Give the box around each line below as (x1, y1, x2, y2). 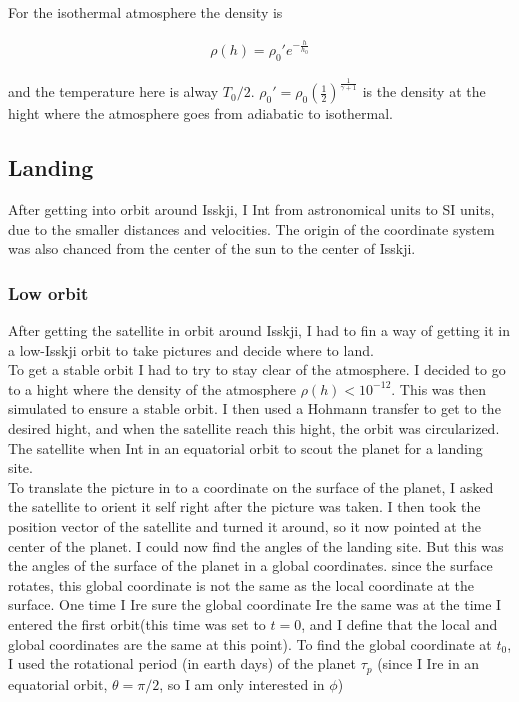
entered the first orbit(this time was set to (8, 613, 266, 634)
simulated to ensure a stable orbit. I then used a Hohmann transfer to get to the (8, 398, 501, 419)
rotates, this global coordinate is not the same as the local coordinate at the (8, 574, 474, 595)
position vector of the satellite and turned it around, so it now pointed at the (8, 515, 481, 536)
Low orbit (8, 280, 89, 305)
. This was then (391, 378, 486, 399)
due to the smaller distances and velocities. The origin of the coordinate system (8, 218, 495, 239)
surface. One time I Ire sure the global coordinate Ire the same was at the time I (8, 594, 502, 615)
